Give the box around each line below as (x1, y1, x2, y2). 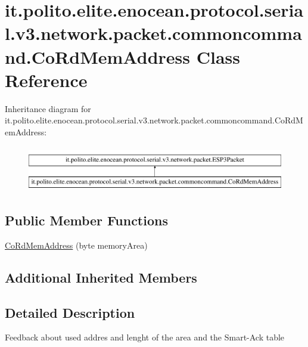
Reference (5, 67, 88, 92)
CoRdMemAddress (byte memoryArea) (5, 238, 148, 251)
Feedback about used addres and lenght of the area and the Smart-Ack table (5, 331, 285, 343)
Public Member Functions (5, 211, 168, 230)
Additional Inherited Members (5, 268, 197, 286)
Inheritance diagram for (5, 102, 91, 114)
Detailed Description (5, 303, 135, 321)
